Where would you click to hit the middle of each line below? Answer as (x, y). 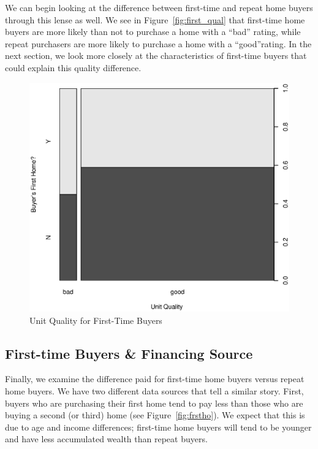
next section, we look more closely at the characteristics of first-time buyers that (156, 56)
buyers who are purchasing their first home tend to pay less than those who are (154, 403)
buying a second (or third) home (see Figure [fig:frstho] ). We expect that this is (155, 415)
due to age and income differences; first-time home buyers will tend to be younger (158, 427)
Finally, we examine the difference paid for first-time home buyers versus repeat (155, 379)
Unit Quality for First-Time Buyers (96, 320)
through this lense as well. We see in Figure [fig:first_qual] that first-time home (155, 19)
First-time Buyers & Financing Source (129, 353)
